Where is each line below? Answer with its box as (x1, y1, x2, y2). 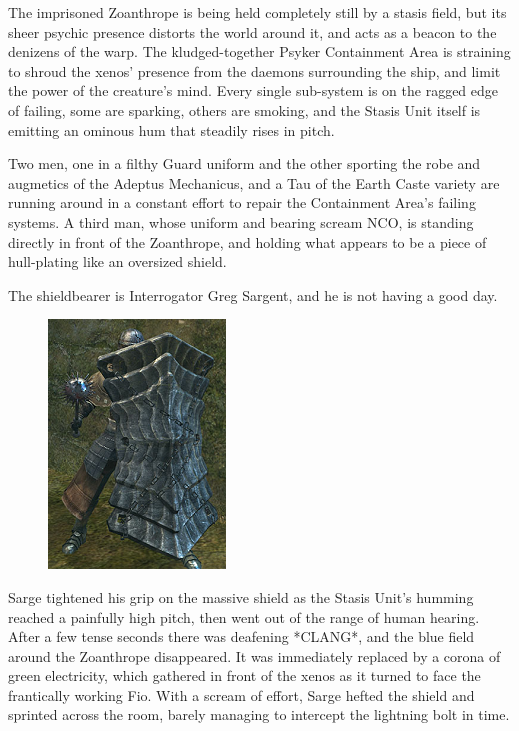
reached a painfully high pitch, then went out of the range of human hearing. (8, 606, 480, 627)
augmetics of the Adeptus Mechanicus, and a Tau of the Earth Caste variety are (8, 172, 500, 193)
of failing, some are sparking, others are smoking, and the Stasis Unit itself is (8, 99, 481, 120)
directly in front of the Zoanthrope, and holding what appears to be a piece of (8, 231, 487, 252)
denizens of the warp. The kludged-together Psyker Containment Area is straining (8, 41, 511, 62)
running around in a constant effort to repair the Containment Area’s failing (8, 192, 476, 213)
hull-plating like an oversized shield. (8, 251, 227, 272)
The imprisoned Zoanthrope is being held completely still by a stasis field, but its (8, 2, 507, 22)
